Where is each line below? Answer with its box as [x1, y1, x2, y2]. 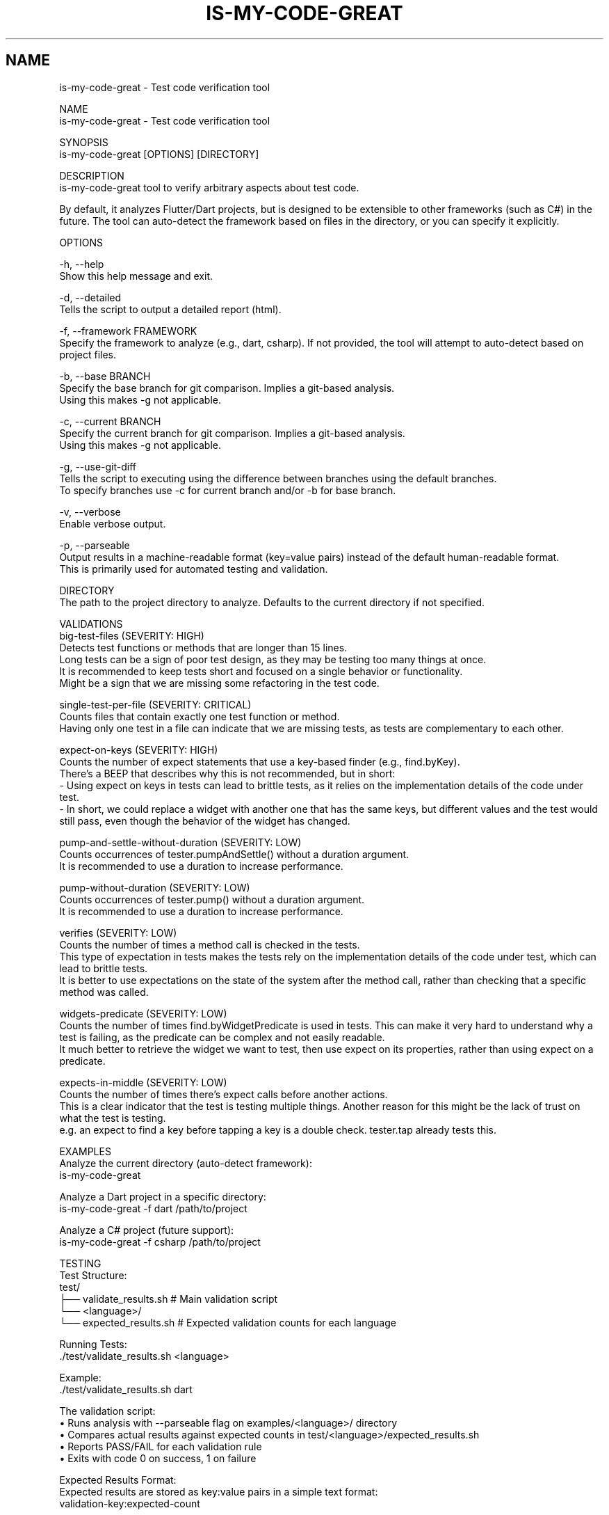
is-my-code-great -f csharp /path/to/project [59, 1235, 261, 1248]
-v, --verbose [59, 505, 121, 518]
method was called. [59, 985, 149, 998]
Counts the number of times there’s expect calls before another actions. [59, 1088, 388, 1100]
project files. [59, 348, 117, 360]
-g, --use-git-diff [59, 460, 137, 473]
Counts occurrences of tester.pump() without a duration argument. [59, 893, 365, 905]
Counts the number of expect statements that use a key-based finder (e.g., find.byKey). [59, 755, 460, 768]
